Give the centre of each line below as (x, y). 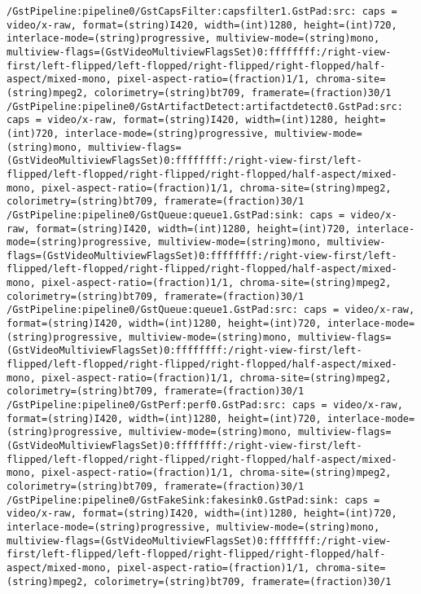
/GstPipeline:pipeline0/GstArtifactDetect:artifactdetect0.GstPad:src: (205, 106)
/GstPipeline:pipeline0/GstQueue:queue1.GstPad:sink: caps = (176, 215)
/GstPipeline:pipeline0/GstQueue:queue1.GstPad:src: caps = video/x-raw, (211, 310)
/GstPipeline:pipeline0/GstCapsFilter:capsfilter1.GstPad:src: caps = (202, 11)
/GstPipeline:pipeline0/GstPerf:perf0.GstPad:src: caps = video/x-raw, (205, 405)
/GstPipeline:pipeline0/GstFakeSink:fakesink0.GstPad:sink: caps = (193, 500)
